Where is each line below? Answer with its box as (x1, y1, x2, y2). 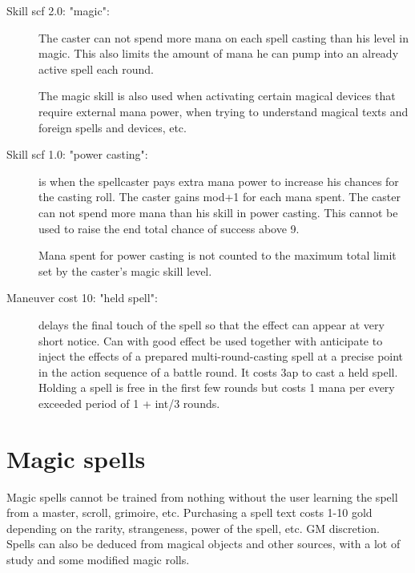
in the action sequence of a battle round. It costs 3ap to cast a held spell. (38, 363, 398, 380)
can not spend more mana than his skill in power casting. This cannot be (38, 204, 398, 220)
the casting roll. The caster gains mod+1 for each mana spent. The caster (38, 188, 401, 205)
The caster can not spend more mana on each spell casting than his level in (38, 29, 409, 46)
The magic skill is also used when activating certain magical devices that (38, 87, 396, 104)
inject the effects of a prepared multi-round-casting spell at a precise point (38, 348, 404, 365)
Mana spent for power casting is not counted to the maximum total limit (38, 247, 397, 264)
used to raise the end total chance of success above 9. (38, 220, 300, 236)
